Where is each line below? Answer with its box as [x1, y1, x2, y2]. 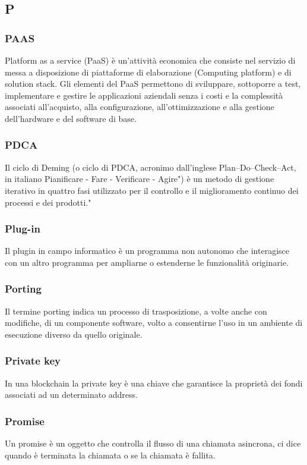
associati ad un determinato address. [5, 388, 138, 401]
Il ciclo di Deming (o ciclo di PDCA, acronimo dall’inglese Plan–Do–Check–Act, [5, 161, 296, 173]
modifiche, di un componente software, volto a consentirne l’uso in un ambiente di [5, 316, 303, 329]
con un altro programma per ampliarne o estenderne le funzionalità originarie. [5, 256, 289, 268]
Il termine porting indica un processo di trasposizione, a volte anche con [5, 304, 267, 317]
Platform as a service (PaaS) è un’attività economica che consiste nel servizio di [5, 54, 296, 66]
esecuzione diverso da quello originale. [5, 328, 143, 340]
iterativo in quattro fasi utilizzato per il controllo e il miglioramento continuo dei [5, 184, 299, 196]
